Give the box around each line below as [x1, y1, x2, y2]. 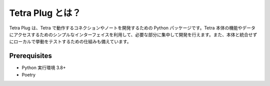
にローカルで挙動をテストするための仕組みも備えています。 [9, 39, 131, 45]
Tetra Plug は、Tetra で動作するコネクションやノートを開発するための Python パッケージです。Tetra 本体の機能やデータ [9, 25, 256, 31]
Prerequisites [9, 52, 52, 60]
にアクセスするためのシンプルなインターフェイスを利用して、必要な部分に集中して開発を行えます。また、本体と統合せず [9, 31, 257, 37]
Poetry [21, 72, 36, 78]
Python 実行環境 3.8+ [21, 65, 66, 71]
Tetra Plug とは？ [9, 7, 81, 18]
